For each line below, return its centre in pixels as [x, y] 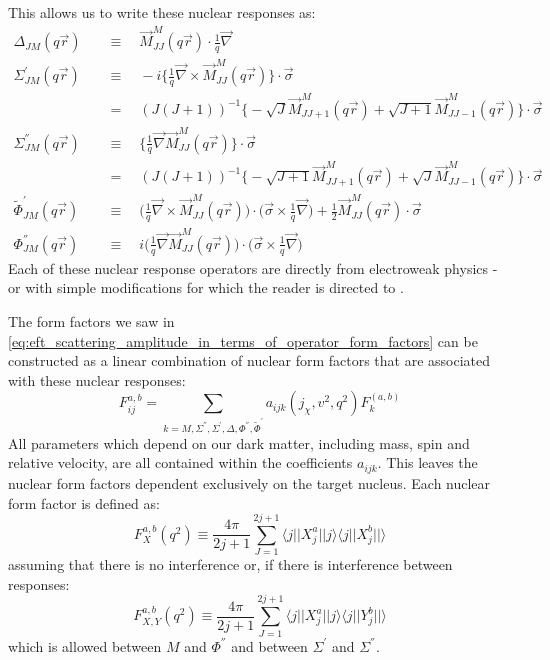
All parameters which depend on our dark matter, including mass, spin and [239, 442]
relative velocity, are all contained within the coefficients [180, 462]
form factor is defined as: [84, 502]
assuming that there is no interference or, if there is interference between [230, 564]
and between [269, 645]
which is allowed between [85, 645]
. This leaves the [427, 462]
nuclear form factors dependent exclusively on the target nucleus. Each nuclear [249, 482]
